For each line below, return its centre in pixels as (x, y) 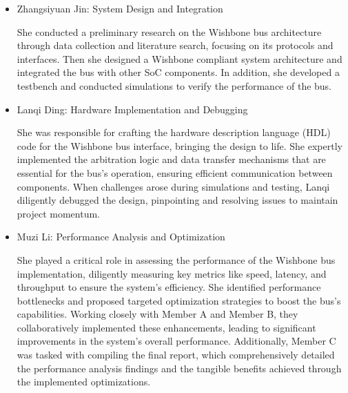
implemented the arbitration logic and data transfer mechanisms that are (171, 159)
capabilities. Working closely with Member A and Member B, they (157, 314)
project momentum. (59, 213)
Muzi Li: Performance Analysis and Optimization (121, 237)
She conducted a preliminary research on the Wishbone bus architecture (169, 31)
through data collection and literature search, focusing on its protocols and (175, 45)
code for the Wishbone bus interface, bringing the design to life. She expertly (180, 145)
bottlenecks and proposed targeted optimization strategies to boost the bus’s (179, 300)
